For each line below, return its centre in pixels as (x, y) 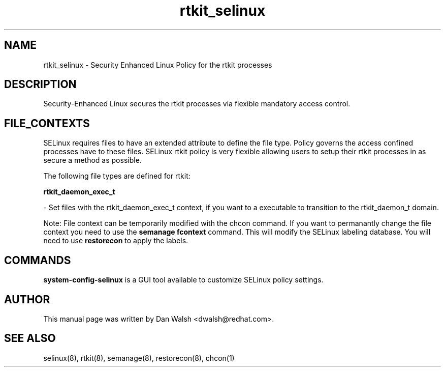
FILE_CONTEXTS (47, 123)
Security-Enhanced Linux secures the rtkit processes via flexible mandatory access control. (197, 104)
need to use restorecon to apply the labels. (116, 241)
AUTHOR (27, 299)
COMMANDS (38, 260)
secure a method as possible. (92, 160)
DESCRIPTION (40, 84)
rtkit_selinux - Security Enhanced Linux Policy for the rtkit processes (158, 65)
